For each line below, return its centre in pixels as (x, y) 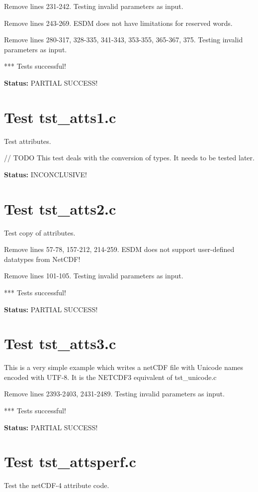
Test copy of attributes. (40, 232)
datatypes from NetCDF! (42, 259)
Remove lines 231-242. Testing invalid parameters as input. (94, 6)
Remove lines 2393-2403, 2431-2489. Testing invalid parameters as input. (114, 394)
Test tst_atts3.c (60, 343)
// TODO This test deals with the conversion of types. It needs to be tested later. (129, 158)
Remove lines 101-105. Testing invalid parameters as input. (94, 276)
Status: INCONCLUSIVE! (45, 174)
